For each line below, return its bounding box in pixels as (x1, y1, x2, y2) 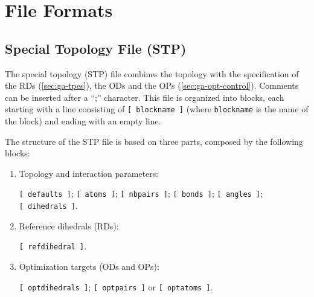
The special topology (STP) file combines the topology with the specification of (5, 67, 299, 80)
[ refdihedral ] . (19, 240, 87, 252)
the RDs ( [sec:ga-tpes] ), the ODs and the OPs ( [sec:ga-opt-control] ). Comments (5, 79, 299, 92)
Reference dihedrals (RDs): (19, 219, 119, 232)
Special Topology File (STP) (5, 39, 187, 57)
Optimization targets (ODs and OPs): (19, 260, 159, 272)
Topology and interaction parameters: (19, 167, 159, 179)
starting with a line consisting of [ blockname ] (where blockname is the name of (5, 103, 309, 115)
